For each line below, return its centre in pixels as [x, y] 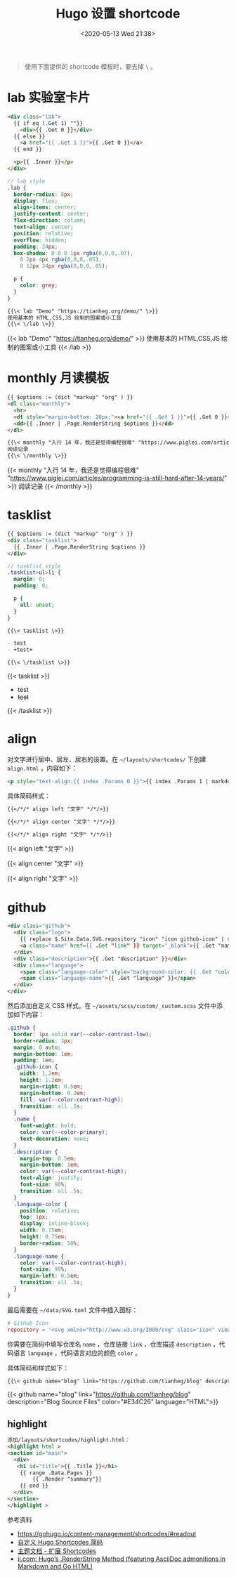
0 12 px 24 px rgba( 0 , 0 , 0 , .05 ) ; [64, 266]
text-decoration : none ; [55, 1139]
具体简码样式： [29, 796]
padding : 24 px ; [36, 247]
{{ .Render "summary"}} [67, 1479]
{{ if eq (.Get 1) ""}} [48, 123]
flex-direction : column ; [50, 221]
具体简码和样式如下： [38, 1368]
